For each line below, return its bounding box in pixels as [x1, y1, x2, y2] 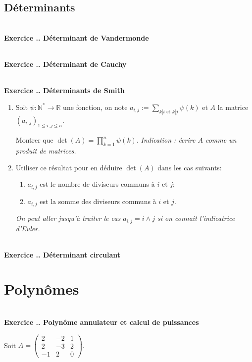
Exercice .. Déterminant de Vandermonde [4, 32, 149, 43]
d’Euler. [15, 223, 40, 233]
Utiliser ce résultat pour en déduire [15, 162, 122, 172]
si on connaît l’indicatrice [157, 213, 235, 223]
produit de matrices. [15, 146, 76, 156]
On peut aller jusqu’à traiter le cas [15, 213, 121, 223]
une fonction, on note [63, 102, 128, 112]
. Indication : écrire [136, 135, 196, 145]
